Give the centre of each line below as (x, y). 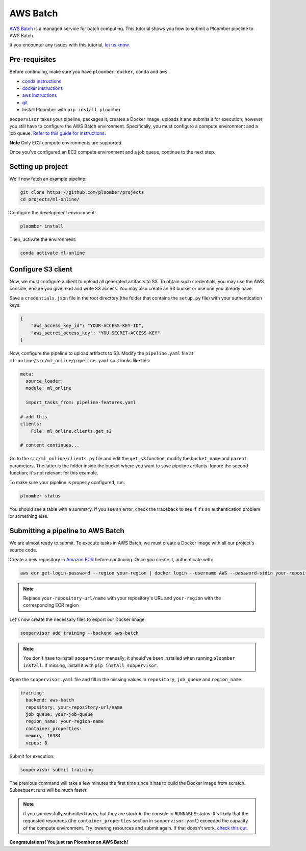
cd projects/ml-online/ (50, 199)
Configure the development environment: (53, 213)
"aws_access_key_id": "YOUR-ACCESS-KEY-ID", (87, 326)
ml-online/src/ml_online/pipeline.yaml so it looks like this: (80, 360)
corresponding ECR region (51, 605)
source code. (23, 550)
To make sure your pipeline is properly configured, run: (67, 482)
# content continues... (50, 445)
